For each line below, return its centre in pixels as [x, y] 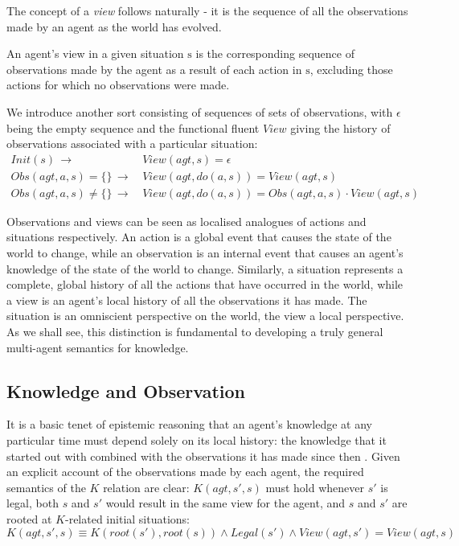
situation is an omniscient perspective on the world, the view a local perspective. [205, 316]
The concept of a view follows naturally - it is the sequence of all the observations [207, 10]
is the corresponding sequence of [275, 53]
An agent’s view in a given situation [95, 53]
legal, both [33, 503]
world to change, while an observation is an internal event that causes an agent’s [205, 253]
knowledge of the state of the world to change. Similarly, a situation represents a [205, 268]
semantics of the [46, 487]
